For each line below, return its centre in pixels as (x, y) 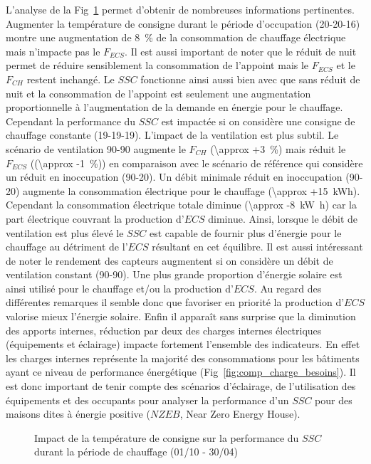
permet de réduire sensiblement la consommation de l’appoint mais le (157, 65)
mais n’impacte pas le (53, 51)
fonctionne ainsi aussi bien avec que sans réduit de (250, 79)
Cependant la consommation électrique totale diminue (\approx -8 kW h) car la (181, 205)
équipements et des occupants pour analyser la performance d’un (147, 400)
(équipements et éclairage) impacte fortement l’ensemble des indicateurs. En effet (183, 344)
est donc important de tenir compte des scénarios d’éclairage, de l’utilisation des (181, 386)
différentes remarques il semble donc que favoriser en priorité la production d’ (175, 302)
